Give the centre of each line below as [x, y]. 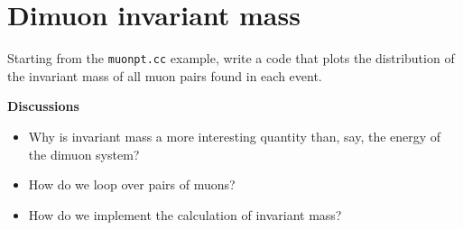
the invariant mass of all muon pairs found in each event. [165, 75]
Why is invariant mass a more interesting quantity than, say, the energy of [235, 136]
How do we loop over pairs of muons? [132, 184]
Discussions [43, 106]
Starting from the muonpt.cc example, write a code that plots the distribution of [231, 58]
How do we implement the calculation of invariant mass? [185, 214]
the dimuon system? [84, 154]
